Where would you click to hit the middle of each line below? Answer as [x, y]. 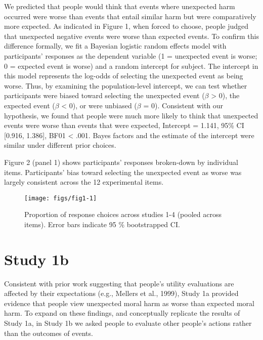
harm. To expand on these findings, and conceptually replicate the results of [122, 313]
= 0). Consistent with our [183, 105]
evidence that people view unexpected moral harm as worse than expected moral [129, 303]
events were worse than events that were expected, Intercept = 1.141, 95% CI [124, 125]
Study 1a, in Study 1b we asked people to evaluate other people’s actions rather [128, 323]
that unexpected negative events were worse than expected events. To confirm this [131, 36]
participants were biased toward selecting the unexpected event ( [104, 95]
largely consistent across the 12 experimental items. [84, 182]
